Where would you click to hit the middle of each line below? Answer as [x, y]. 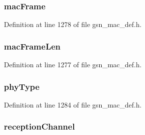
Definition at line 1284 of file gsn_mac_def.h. [73, 104]
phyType [22, 86]
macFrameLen [32, 46]
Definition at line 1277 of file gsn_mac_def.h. [73, 65]
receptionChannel [40, 126]
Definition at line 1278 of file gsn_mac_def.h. [73, 24]
